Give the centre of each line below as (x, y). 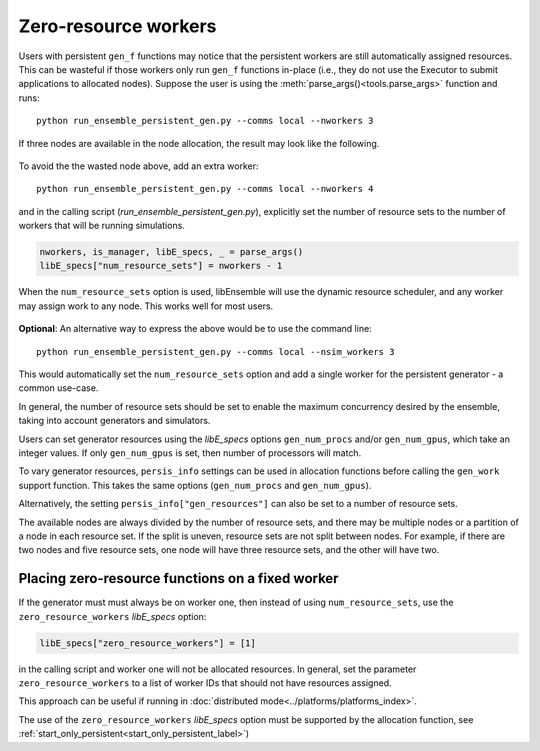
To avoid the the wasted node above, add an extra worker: (138, 166)
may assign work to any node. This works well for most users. (146, 306)
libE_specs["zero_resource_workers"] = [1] (148, 643)
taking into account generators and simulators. (114, 421)
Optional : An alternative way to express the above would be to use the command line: (195, 329)
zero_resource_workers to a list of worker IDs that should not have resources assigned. (205, 682)
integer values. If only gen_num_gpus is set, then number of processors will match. (190, 452)
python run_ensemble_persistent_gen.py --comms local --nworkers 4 (205, 189)
